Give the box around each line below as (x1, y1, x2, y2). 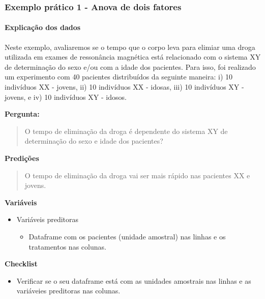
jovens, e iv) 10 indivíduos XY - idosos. (5, 91, 127, 102)
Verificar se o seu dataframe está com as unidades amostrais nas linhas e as (16, 275, 251, 286)
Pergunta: (5, 108, 40, 119)
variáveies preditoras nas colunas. (16, 285, 121, 296)
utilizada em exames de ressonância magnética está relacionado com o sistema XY (5, 51, 261, 62)
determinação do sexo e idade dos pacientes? (24, 135, 163, 146)
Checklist (5, 258, 38, 269)
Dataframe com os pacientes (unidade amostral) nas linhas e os (28, 231, 226, 241)
